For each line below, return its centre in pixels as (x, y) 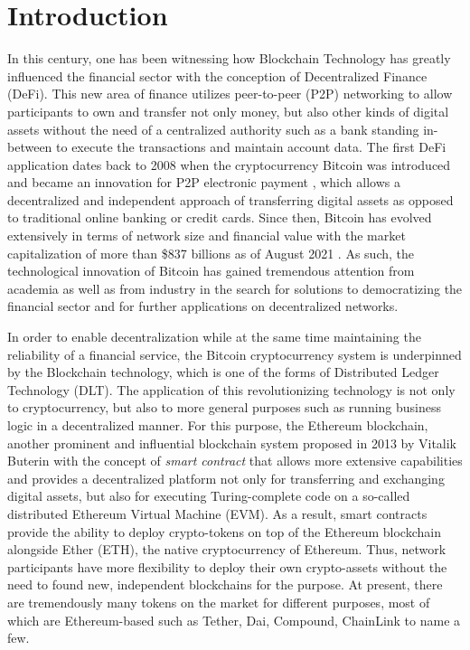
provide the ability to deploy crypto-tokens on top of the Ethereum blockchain (224, 531)
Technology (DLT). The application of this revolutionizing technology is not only (231, 389)
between (30, 147)
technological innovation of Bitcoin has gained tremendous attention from (211, 271)
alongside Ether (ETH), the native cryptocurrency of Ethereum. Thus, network (227, 549)
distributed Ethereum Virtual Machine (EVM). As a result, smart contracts (217, 513)
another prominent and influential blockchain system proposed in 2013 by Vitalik (232, 443)
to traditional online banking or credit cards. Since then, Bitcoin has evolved (220, 217)
